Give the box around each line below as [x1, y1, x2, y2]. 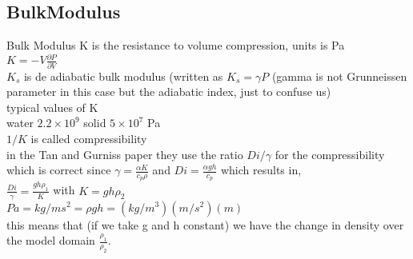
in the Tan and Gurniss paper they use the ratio [6, 145, 243, 162]
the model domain [6, 232, 95, 249]
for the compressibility [275, 145, 385, 162]
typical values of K [6, 98, 98, 115]
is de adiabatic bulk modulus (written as [23, 67, 223, 84]
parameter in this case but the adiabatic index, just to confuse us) [6, 83, 331, 100]
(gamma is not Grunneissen [271, 67, 407, 84]
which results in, [220, 161, 302, 178]
